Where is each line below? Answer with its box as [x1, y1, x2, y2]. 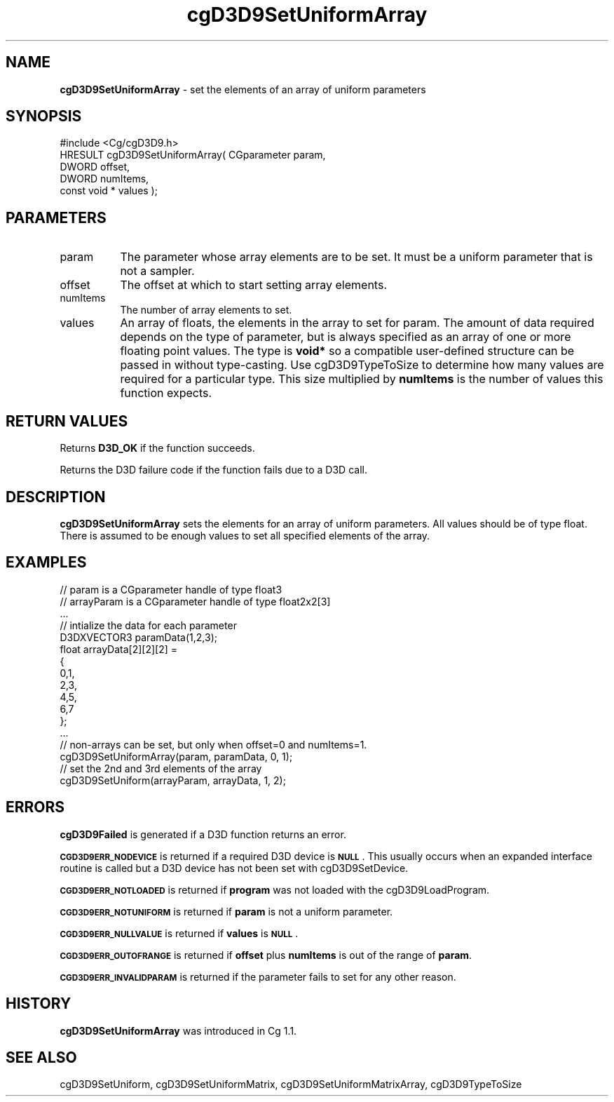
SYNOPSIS [6, 107, 82, 126]
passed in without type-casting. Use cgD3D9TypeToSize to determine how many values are [120, 358, 604, 372]
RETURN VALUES [6, 412, 128, 430]
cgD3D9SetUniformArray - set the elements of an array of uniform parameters [60, 83, 426, 95]
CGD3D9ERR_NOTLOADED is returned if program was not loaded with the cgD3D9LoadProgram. [60, 883, 490, 896]
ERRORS [6, 798, 65, 817]
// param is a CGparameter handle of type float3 [60, 583, 282, 596]
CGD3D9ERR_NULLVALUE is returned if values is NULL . [60, 927, 299, 939]
